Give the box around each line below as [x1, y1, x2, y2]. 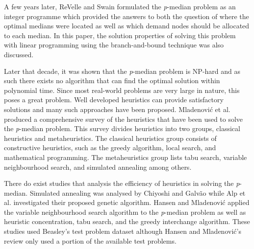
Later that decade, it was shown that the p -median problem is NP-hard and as [4, 66, 241, 76]
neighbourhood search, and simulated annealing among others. [4, 161, 192, 172]
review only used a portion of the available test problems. [4, 235, 177, 246]
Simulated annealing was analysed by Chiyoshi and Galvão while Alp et [29, 187, 246, 198]
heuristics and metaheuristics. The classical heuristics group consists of [4, 133, 217, 143]
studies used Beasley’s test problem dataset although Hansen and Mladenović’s [4, 226, 241, 236]
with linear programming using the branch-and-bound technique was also [4, 40, 224, 50]
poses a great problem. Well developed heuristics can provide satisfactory [4, 94, 224, 105]
